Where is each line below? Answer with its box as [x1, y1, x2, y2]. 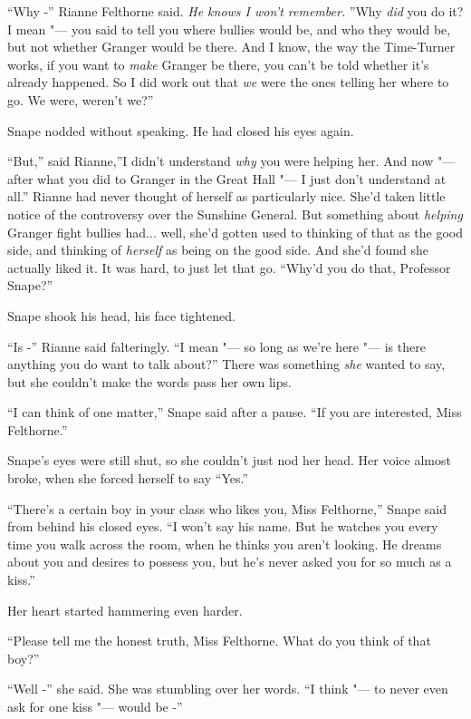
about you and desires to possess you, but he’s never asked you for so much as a [7, 552, 452, 571]
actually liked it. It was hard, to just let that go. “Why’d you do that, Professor [7, 257, 451, 277]
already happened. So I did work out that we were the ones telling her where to [7, 73, 449, 92]
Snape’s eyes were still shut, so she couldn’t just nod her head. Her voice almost [7, 451, 451, 470]
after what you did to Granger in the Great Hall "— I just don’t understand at [7, 169, 447, 188]
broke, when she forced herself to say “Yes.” [7, 469, 248, 488]
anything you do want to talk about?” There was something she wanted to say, [7, 355, 446, 374]
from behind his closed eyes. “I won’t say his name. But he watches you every [7, 517, 438, 536]
